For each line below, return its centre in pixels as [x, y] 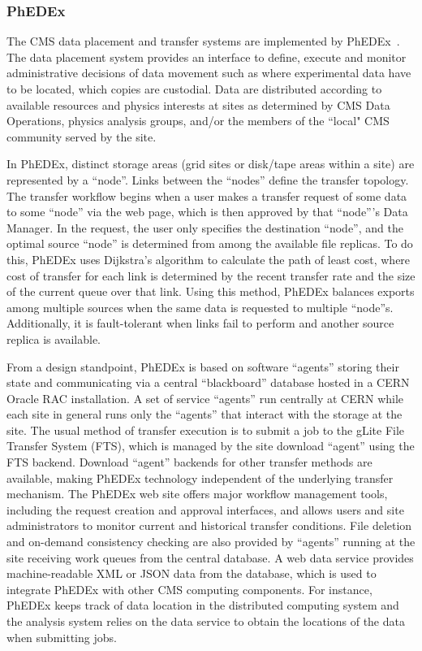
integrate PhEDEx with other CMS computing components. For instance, [189, 589]
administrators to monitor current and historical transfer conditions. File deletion [209, 525]
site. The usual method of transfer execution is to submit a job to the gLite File [206, 430]
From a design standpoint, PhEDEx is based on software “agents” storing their [203, 366]
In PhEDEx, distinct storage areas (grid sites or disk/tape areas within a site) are [211, 164]
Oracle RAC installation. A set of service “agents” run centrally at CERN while [205, 398]
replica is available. [54, 339]
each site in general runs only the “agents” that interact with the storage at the [205, 414]
